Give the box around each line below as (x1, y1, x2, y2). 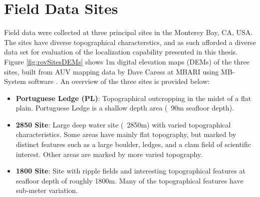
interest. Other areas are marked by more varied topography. (16, 148, 203, 159)
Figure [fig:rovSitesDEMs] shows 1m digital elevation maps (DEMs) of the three (4, 56, 250, 66)
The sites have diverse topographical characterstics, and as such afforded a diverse (4, 36, 256, 47)
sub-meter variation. (16, 185, 78, 195)
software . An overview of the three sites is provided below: (28, 76, 210, 86)
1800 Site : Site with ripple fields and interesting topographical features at (16, 165, 246, 176)
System (4, 76, 27, 86)
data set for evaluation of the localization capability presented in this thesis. (4, 46, 237, 57)
